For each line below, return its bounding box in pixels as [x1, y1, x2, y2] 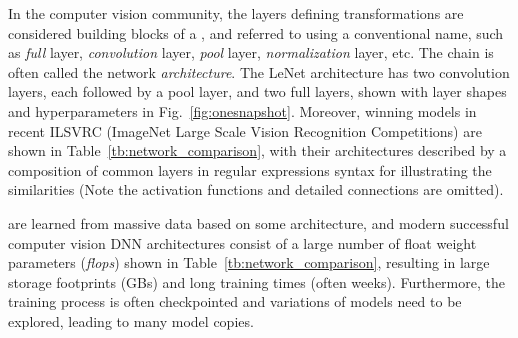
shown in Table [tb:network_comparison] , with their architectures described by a [8, 140, 507, 161]
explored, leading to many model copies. [8, 310, 254, 331]
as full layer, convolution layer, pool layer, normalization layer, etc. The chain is [8, 42, 494, 63]
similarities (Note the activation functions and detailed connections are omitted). [8, 179, 504, 200]
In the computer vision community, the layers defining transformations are [8, 3, 464, 23]
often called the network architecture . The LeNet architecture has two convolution [8, 61, 510, 82]
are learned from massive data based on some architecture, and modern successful [8, 212, 509, 233]
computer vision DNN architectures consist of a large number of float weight [8, 232, 477, 253]
